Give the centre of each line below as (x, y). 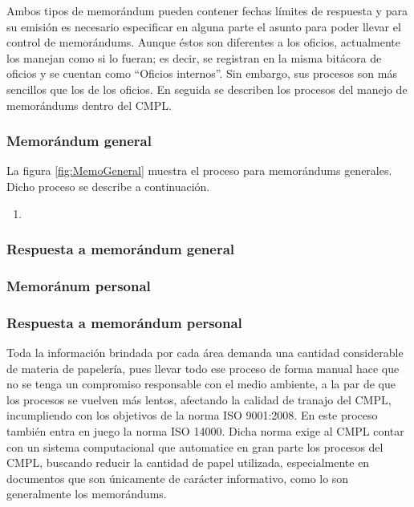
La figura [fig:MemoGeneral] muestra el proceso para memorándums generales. (199, 170)
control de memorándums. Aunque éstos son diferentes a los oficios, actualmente (203, 42)
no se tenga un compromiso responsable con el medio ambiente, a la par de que (201, 384)
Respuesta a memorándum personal (124, 322)
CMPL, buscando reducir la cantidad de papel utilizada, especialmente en (188, 462)
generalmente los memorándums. (87, 494)
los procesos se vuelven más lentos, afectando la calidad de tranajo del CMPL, (199, 399)
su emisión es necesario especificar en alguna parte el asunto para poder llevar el (204, 26)
